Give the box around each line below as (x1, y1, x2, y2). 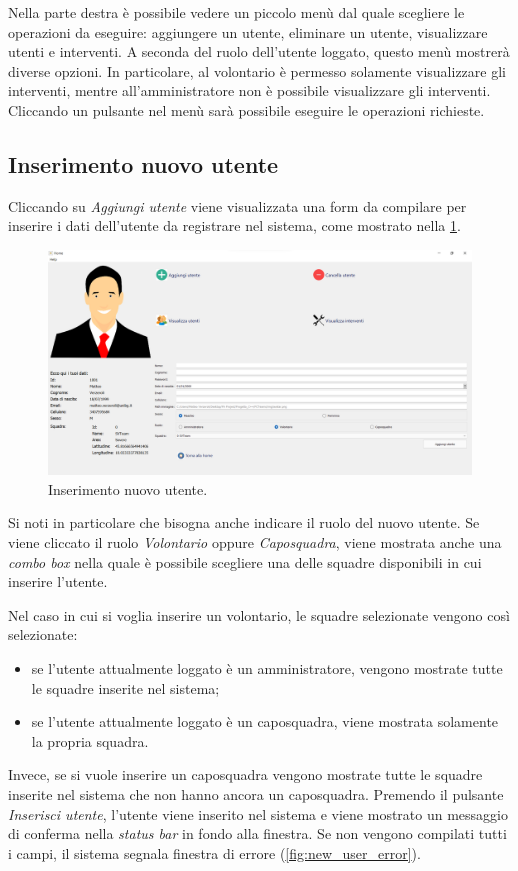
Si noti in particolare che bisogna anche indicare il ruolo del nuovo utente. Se (8, 512, 480, 533)
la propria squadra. (31, 730, 149, 751)
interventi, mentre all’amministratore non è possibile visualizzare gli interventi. (8, 80, 491, 101)
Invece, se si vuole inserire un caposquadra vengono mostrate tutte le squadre (8, 764, 483, 785)
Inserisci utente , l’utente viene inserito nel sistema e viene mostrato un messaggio (8, 803, 508, 824)
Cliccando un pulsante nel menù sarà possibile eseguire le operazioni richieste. (8, 99, 485, 120)
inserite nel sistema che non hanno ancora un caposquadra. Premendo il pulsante (8, 783, 504, 804)
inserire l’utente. (8, 571, 108, 592)
